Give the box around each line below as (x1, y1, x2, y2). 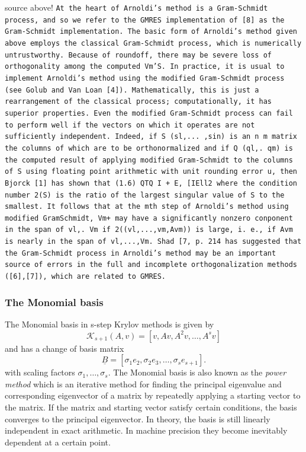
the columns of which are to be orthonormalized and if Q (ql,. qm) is (5, 144, 293, 152)
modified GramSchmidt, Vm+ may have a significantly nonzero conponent (5, 214, 293, 222)
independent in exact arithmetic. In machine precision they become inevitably (5, 424, 288, 437)
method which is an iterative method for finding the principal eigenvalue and (5, 377, 282, 390)
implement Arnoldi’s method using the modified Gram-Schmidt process (5, 74, 285, 82)
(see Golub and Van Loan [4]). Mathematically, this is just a (5, 85, 259, 94)
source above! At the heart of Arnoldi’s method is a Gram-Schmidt (5, 1, 268, 13)
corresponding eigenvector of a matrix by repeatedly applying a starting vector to (5, 389, 301, 402)
